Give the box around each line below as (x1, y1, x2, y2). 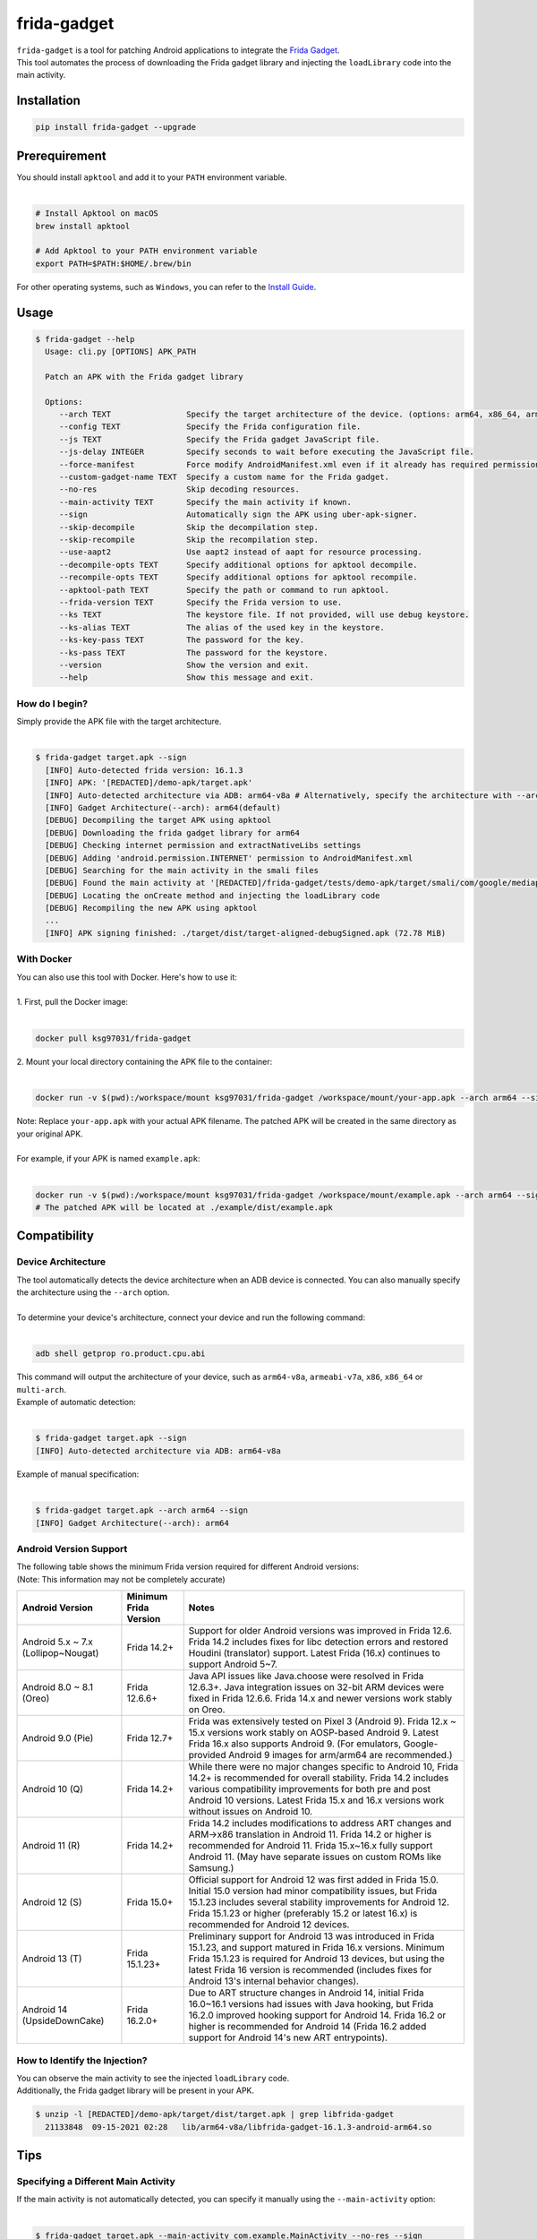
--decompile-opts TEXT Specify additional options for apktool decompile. (58, 560, 418, 570)
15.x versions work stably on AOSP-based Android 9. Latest (188, 1727, 439, 1739)
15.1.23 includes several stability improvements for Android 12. (188, 1896, 450, 1909)
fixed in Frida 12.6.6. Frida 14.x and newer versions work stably (188, 1693, 452, 1705)
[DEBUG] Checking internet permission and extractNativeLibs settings (45, 840, 362, 851)
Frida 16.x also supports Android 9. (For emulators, (188, 1737, 402, 1750)
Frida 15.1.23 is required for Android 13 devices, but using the (188, 1952, 445, 1965)
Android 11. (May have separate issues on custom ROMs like (188, 1850, 442, 1863)
